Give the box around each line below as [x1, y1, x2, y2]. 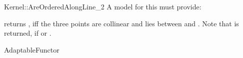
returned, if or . [4, 28, 51, 38]
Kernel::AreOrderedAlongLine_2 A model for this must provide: [4, 1, 201, 11]
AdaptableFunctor [4, 44, 59, 55]
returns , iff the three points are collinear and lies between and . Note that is [4, 18, 239, 28]
